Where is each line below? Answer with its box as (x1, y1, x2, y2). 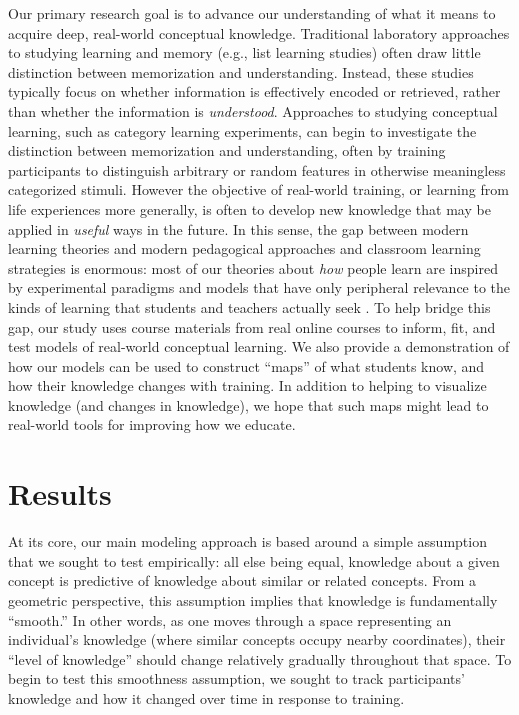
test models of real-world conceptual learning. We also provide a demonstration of (8, 336, 510, 357)
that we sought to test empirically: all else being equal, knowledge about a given (8, 550, 500, 571)
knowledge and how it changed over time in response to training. (8, 687, 405, 708)
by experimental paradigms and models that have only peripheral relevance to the (8, 277, 511, 298)
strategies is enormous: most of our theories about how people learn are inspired (8, 257, 498, 278)
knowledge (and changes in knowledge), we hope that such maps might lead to (8, 394, 489, 415)
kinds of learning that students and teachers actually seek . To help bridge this (8, 296, 491, 317)
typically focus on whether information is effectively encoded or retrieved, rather (8, 81, 501, 102)
